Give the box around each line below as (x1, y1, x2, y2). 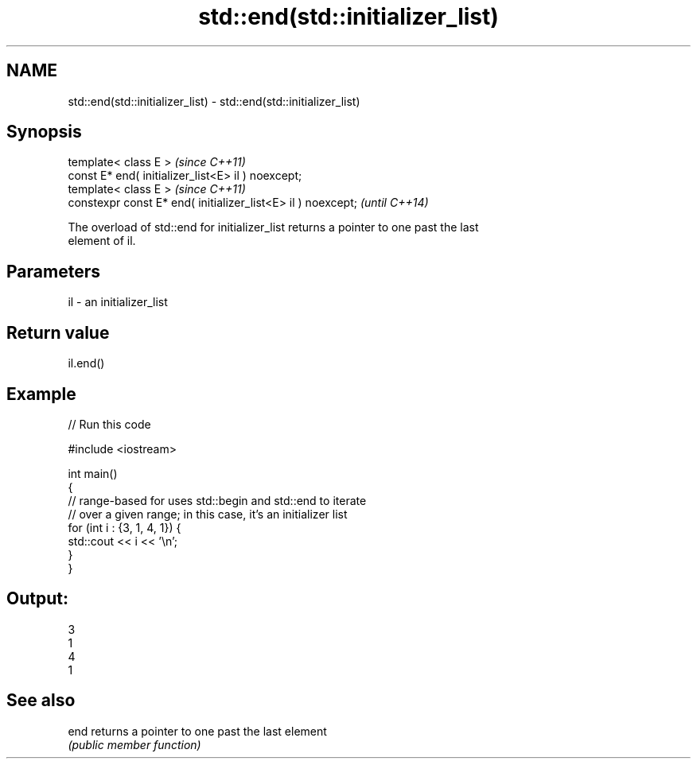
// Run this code (68, 417, 151, 431)
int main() (68, 466, 118, 480)
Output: (6, 588, 68, 609)
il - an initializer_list (68, 295, 168, 309)
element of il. (68, 234, 136, 248)
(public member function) (68, 737, 201, 751)
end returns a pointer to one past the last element (68, 724, 327, 738)
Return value (6, 322, 110, 343)
